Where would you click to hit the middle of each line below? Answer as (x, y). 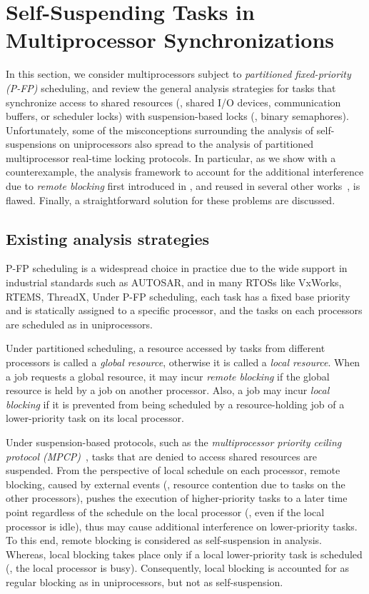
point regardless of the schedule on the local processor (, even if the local (165, 512)
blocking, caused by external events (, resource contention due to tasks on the (176, 484)
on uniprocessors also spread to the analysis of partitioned (187, 144)
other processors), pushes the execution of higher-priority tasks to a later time (177, 498)
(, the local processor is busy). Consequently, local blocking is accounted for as (177, 568)
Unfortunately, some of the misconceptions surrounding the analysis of (160, 130)
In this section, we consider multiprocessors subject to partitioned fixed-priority (178, 74)
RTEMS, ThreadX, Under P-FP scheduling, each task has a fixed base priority (178, 296)
